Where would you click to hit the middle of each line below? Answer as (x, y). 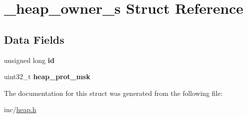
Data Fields (34, 39)
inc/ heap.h (20, 109)
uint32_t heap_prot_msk (47, 76)
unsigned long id (29, 60)
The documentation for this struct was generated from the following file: (113, 93)
